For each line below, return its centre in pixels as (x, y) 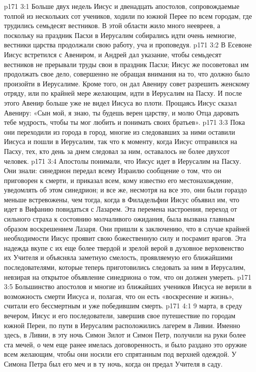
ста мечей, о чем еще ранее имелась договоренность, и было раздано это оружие (126, 344)
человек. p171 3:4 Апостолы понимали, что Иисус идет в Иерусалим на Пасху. (123, 161)
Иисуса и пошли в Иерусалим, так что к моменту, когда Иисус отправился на (121, 141)
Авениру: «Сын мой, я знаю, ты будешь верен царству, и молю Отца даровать (122, 112)
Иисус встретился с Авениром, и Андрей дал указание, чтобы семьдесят (113, 54)
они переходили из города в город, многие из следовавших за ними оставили (120, 131)
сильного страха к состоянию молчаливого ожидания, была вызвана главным (119, 219)
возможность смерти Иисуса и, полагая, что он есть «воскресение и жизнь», (119, 296)
